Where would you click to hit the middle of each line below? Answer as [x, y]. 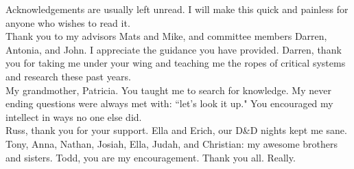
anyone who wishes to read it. [68, 22]
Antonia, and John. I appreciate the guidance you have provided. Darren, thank [174, 49]
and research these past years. [68, 76]
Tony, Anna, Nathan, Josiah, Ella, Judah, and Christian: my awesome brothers [172, 143]
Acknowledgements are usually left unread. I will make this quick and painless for [177, 9]
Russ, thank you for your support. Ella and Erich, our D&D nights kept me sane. [176, 130]
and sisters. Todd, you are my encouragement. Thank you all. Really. [151, 157]
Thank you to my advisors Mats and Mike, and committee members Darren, [166, 36]
